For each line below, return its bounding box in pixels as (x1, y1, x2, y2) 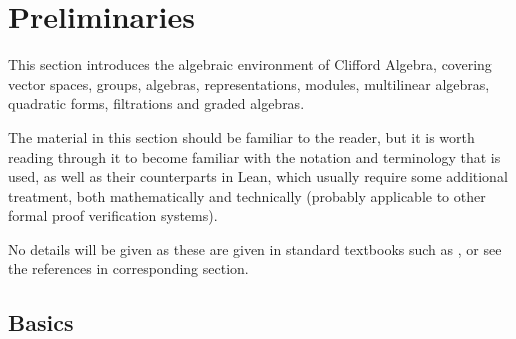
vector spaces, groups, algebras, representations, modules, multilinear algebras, (8, 73, 490, 94)
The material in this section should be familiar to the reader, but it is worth (8, 126, 475, 147)
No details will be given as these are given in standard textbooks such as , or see (8, 238, 502, 259)
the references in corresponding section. (8, 258, 249, 279)
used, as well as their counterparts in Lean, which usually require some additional (8, 166, 508, 187)
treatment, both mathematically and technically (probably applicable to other (8, 185, 486, 206)
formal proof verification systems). (8, 205, 218, 226)
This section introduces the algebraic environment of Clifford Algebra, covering (8, 54, 492, 75)
